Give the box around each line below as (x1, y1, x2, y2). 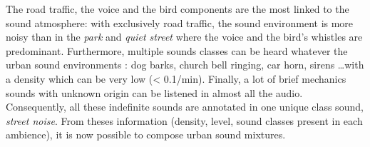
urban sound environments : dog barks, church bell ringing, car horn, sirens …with (6, 57, 364, 72)
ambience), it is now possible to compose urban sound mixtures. (6, 127, 286, 142)
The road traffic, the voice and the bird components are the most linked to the (6, 1, 349, 16)
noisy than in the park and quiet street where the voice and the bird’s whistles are (6, 29, 363, 44)
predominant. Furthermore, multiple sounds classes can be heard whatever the (6, 43, 348, 58)
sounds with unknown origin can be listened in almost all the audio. (6, 85, 303, 100)
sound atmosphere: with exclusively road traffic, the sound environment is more (6, 15, 354, 30)
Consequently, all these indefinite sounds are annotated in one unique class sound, (6, 99, 364, 114)
